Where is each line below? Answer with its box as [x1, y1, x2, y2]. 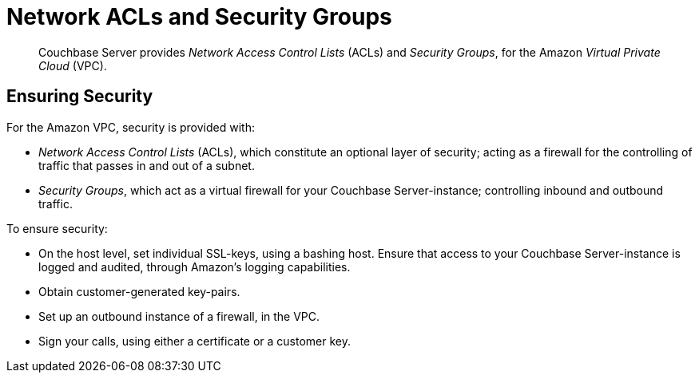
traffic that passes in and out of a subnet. [38, 158, 255, 172]
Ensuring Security [6, 86, 153, 107]
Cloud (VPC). [38, 58, 107, 73]
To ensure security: [6, 221, 108, 235]
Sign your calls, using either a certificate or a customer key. [38, 334, 351, 348]
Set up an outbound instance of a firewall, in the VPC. [38, 309, 320, 323]
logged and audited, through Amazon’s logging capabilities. [38, 259, 351, 274]
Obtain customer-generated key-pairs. [38, 284, 240, 298]
